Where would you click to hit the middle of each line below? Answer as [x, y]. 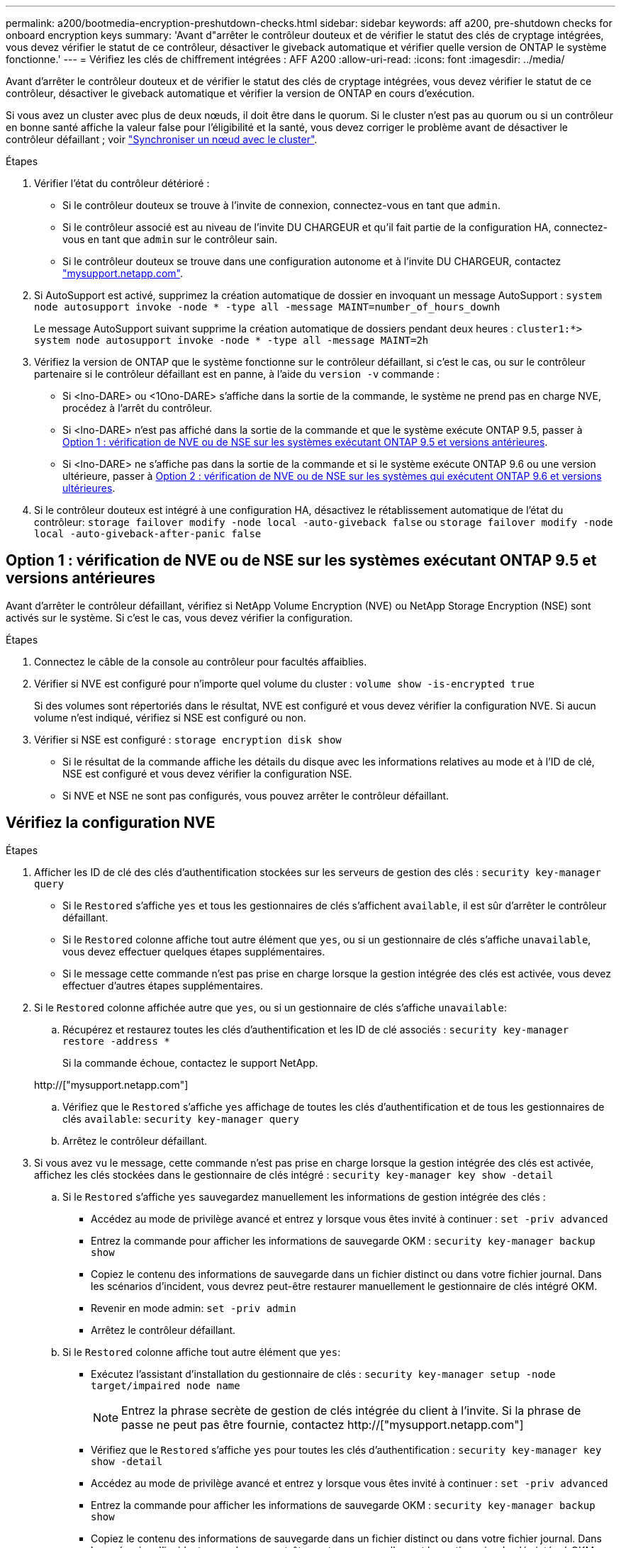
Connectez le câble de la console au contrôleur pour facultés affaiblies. [201, 661]
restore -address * [116, 1041]
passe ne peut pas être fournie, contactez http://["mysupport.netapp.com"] [323, 1424]
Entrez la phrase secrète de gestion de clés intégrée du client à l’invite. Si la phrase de [351, 1410]
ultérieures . [89, 488]
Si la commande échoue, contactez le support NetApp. [190, 1062]
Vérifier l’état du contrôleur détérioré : [122, 183]
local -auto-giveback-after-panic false [148, 534]
